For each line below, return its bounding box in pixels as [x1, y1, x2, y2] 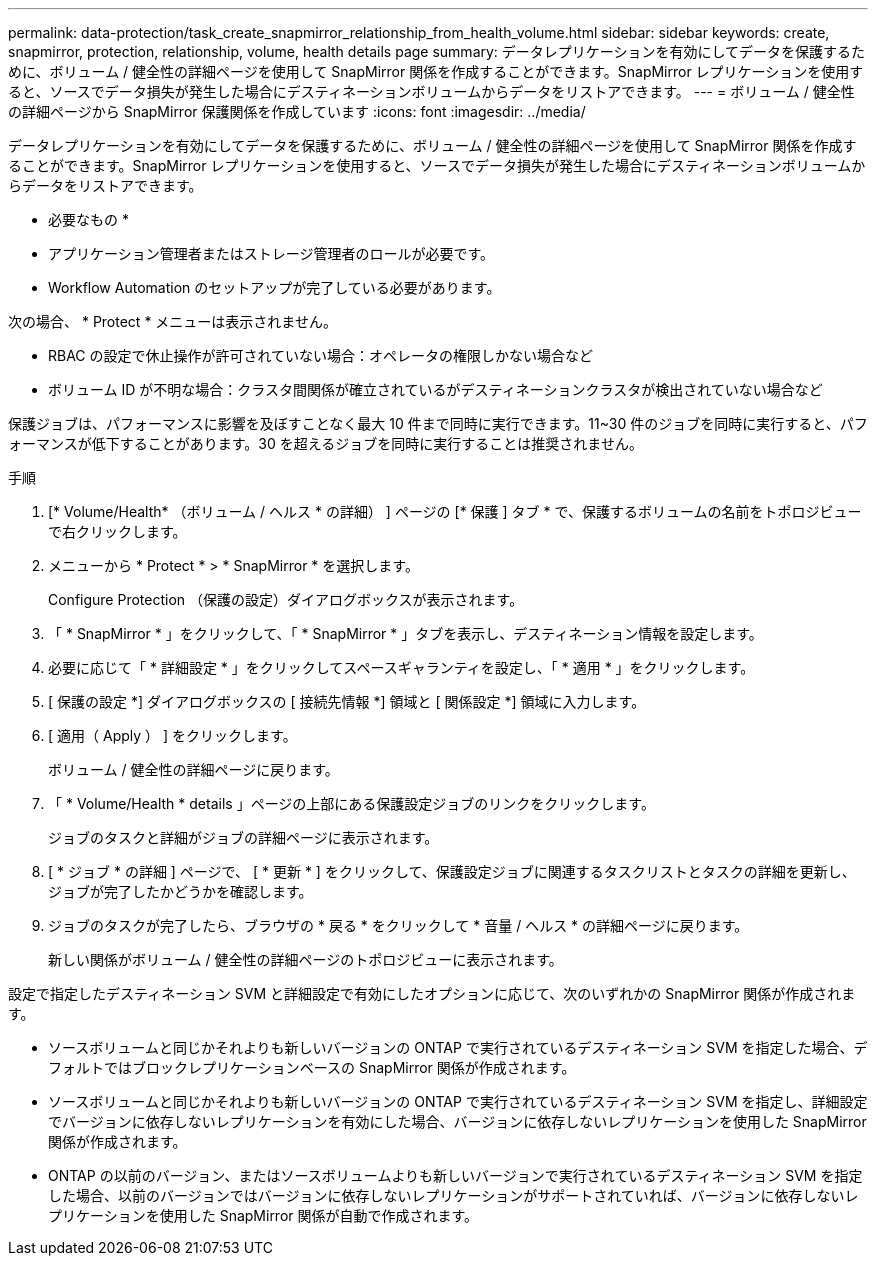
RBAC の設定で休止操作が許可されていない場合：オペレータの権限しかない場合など [48, 347, 594, 364]
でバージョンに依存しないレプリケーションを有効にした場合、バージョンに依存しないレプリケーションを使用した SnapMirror [48, 1113, 867, 1130]
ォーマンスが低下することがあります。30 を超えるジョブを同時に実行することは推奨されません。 [8, 435, 643, 452]
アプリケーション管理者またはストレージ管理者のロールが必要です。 [48, 245, 495, 262]
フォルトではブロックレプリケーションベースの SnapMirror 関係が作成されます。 [48, 1059, 576, 1076]
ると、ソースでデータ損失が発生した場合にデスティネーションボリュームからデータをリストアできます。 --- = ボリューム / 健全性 [8, 83, 855, 100]
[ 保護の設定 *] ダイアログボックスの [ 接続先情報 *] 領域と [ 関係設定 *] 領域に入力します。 [48, 693, 646, 710]
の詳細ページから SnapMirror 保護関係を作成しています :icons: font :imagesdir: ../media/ [8, 103, 586, 120]
